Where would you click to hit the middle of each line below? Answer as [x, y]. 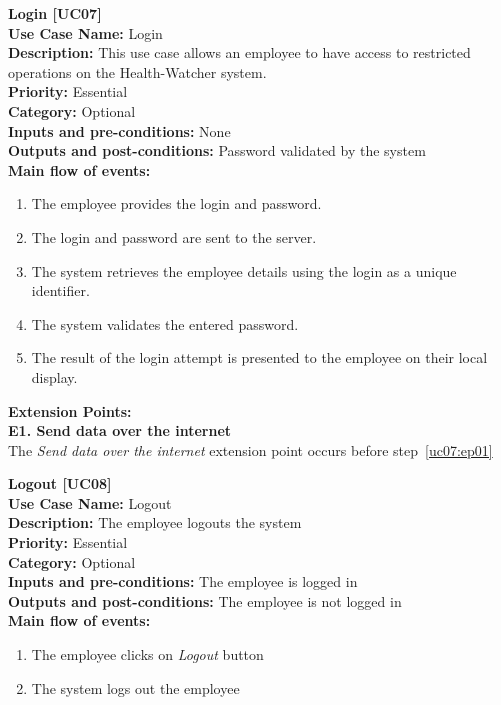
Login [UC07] [55, 13]
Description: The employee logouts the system [155, 522]
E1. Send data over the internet [120, 430]
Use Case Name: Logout [90, 502]
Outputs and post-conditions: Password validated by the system [217, 150]
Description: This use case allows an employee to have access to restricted [239, 52]
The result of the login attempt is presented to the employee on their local [259, 357]
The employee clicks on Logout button [147, 654]
